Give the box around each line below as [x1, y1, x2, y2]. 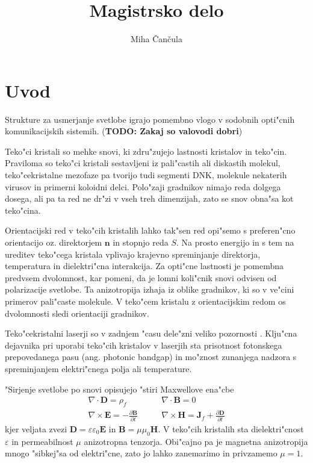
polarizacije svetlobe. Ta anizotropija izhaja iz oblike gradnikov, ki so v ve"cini [5, 283, 294, 296]
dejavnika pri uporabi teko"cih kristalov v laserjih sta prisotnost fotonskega [5, 338, 282, 351]
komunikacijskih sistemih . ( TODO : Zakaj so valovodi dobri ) [5, 125, 243, 137]
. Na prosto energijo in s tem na [176, 236, 294, 248]
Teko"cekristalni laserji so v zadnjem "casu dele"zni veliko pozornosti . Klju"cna [5, 327, 297, 340]
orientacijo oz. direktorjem [5, 236, 102, 248]
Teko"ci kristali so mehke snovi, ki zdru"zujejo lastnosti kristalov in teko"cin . [5, 144, 287, 157]
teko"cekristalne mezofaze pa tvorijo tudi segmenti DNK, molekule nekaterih [5, 169, 287, 181]
